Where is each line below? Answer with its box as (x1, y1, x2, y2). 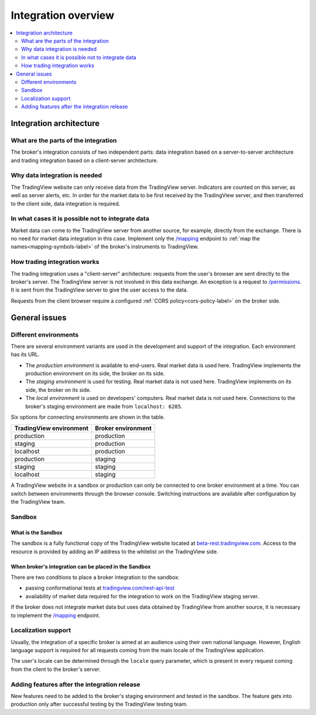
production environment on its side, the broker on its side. (25, 370, 165, 377)
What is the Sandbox (11, 528, 63, 536)
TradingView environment (14, 424, 89, 432)
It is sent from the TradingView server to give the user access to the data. (11, 286, 188, 293)
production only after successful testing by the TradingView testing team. (11, 701, 188, 708)
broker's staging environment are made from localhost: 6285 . (25, 402, 183, 410)
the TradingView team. (11, 499, 66, 506)
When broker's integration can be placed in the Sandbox (11, 563, 151, 570)
